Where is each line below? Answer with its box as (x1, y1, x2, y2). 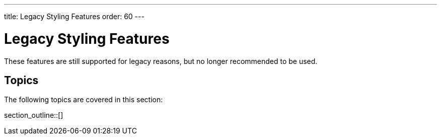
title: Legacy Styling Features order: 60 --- (4, 12, 144, 21)
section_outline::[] (4, 111, 63, 120)
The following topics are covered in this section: (4, 95, 163, 104)
